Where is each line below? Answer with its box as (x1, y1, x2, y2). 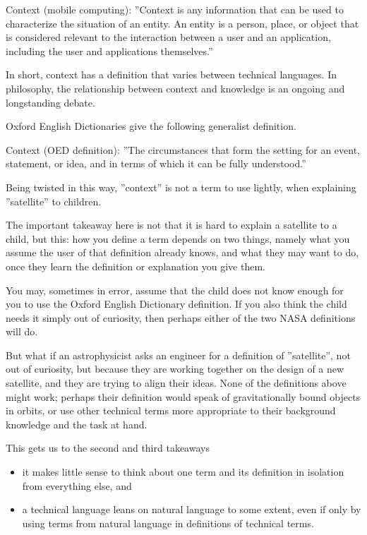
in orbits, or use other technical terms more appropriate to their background (6, 403, 336, 418)
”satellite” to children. (6, 193, 102, 208)
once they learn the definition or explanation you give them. (6, 258, 265, 273)
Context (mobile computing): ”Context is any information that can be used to (6, 2, 344, 16)
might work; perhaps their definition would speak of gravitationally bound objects (6, 389, 361, 404)
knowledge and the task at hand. (6, 416, 148, 431)
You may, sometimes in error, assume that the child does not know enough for (6, 282, 344, 297)
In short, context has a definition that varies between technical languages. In (6, 67, 337, 82)
